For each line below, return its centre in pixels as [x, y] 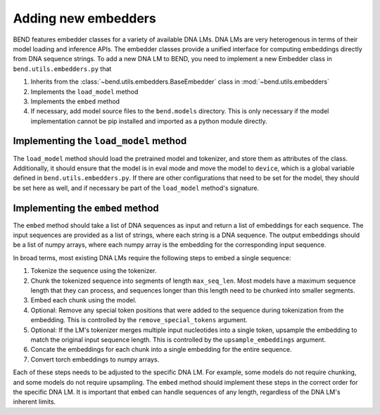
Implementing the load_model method [100, 141]
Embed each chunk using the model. [84, 300]
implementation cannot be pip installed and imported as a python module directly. [149, 121]
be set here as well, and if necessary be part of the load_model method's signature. [136, 188]
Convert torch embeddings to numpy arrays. [95, 359]
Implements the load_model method [84, 91]
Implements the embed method [75, 101]
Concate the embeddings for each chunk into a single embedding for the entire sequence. [161, 350]
